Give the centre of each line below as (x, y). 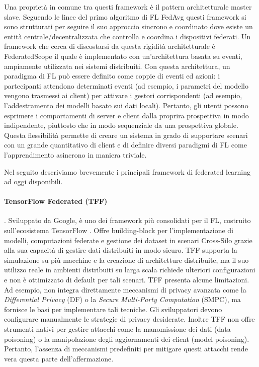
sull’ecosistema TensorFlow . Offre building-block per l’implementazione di (119, 230)
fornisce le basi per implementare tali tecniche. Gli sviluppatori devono (113, 309)
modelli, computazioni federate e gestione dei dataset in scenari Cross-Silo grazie (128, 240)
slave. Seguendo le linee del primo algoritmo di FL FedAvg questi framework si (125, 16)
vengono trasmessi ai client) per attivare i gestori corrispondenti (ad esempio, (123, 95)
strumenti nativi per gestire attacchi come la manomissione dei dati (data (117, 329)
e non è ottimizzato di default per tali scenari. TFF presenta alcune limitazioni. (127, 280)
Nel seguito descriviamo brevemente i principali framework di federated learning (127, 171)
